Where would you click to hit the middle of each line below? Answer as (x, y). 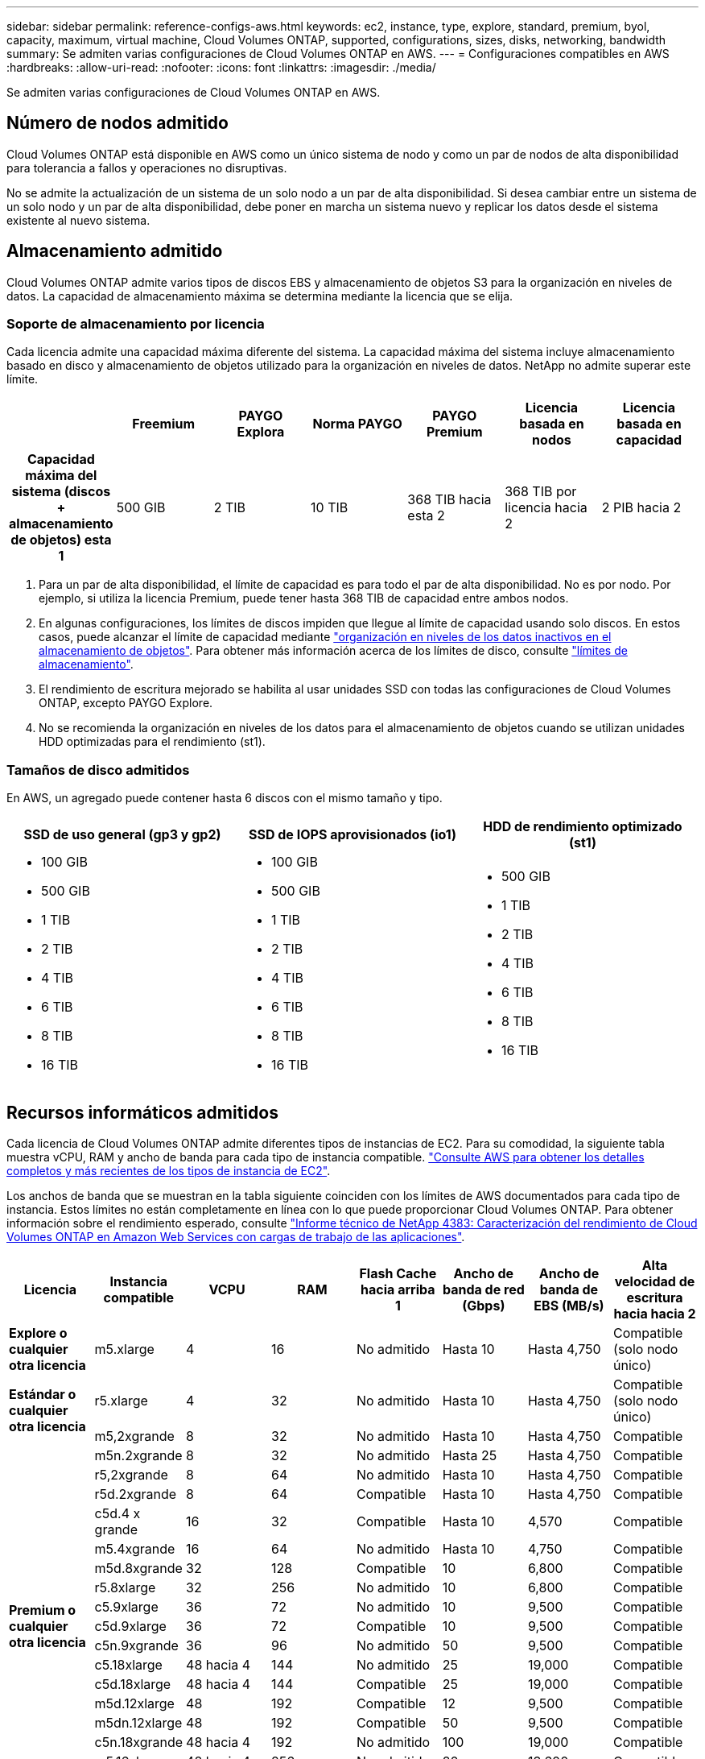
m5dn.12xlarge (138, 1723)
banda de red (483, 1290)
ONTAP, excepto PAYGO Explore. (126, 703)
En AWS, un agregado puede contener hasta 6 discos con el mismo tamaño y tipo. (225, 798)
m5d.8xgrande (138, 1569)
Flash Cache (398, 1274)
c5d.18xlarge (133, 1685)
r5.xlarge (121, 1401)
